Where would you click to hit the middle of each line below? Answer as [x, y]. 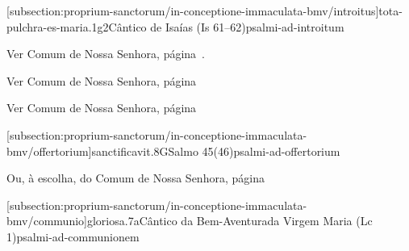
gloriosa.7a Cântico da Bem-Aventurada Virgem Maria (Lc [230, 221]
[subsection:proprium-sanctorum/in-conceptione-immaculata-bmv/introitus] [193, 10]
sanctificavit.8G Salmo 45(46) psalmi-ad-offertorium [216, 151]
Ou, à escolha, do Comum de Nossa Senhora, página [136, 178]
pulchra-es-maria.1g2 [58, 26]
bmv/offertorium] [49, 151]
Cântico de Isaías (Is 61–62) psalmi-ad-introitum [226, 26]
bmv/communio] [47, 221]
